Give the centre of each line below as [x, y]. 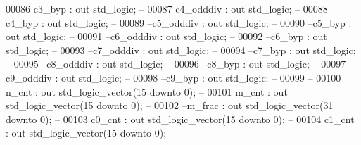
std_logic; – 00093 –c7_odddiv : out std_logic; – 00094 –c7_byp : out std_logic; [181, 50]
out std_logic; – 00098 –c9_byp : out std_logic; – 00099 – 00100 [201, 77]
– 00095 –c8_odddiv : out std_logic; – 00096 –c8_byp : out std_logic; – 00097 [176, 64]
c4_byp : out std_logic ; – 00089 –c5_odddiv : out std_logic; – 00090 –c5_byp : [179, 22]
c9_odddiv [29, 77]
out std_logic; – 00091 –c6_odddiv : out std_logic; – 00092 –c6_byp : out [166, 36]
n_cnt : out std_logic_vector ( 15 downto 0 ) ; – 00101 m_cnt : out [147, 91]
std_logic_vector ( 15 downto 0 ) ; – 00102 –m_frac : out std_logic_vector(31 [170, 105]
